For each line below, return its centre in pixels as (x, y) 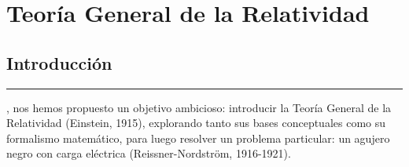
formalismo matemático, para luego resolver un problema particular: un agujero (198, 138)
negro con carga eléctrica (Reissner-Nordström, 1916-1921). (149, 153)
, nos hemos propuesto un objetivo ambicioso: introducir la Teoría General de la (199, 107)
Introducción (59, 62)
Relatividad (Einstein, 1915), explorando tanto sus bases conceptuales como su (196, 123)
